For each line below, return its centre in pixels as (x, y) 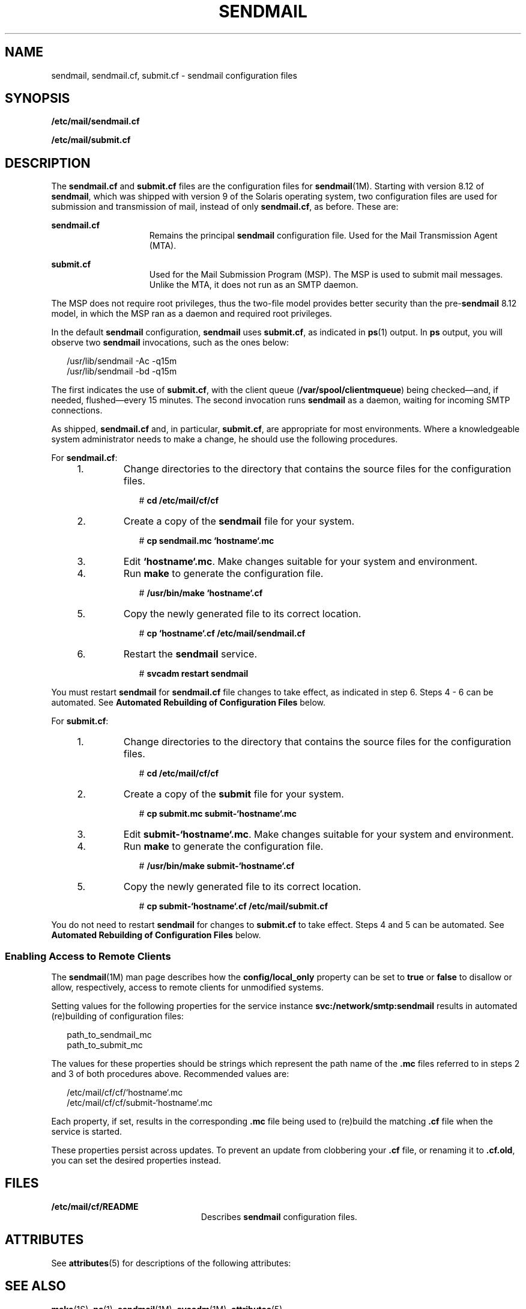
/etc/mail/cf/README (95, 1206)
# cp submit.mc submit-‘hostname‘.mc (218, 814)
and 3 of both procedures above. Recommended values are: (170, 1074)
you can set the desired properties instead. (136, 1161)
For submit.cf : (80, 721)
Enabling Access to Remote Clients (88, 956)
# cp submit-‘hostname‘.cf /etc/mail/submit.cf (234, 906)
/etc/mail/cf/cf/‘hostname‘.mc (125, 1093)
